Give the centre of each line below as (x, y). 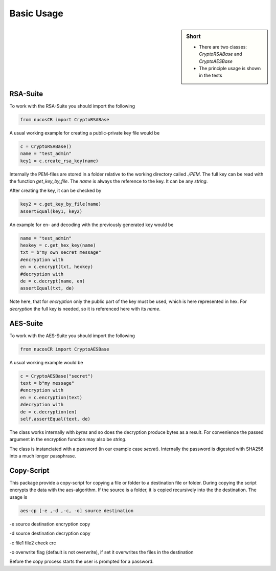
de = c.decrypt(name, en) (53, 281)
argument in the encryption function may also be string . (68, 440)
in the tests (211, 75)
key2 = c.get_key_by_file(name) (61, 204)
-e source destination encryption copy (50, 524)
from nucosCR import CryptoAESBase (65, 349)
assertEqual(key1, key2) (51, 211)
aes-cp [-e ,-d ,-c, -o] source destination (77, 511)
